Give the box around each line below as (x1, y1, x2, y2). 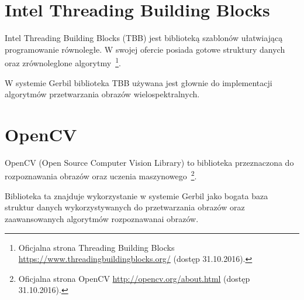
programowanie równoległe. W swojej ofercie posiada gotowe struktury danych (5, 43, 285, 55)
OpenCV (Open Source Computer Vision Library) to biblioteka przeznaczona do (5, 156, 294, 168)
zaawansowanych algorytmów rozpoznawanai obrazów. (5, 212, 199, 224)
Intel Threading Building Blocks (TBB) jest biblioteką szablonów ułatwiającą (5, 32, 283, 44)
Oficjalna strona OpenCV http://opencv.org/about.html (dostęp (18, 272, 250, 284)
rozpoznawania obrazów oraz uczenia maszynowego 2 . (5, 168, 197, 182)
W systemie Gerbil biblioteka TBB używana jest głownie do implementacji (5, 76, 272, 88)
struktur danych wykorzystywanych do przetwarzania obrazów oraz (5, 201, 245, 213)
